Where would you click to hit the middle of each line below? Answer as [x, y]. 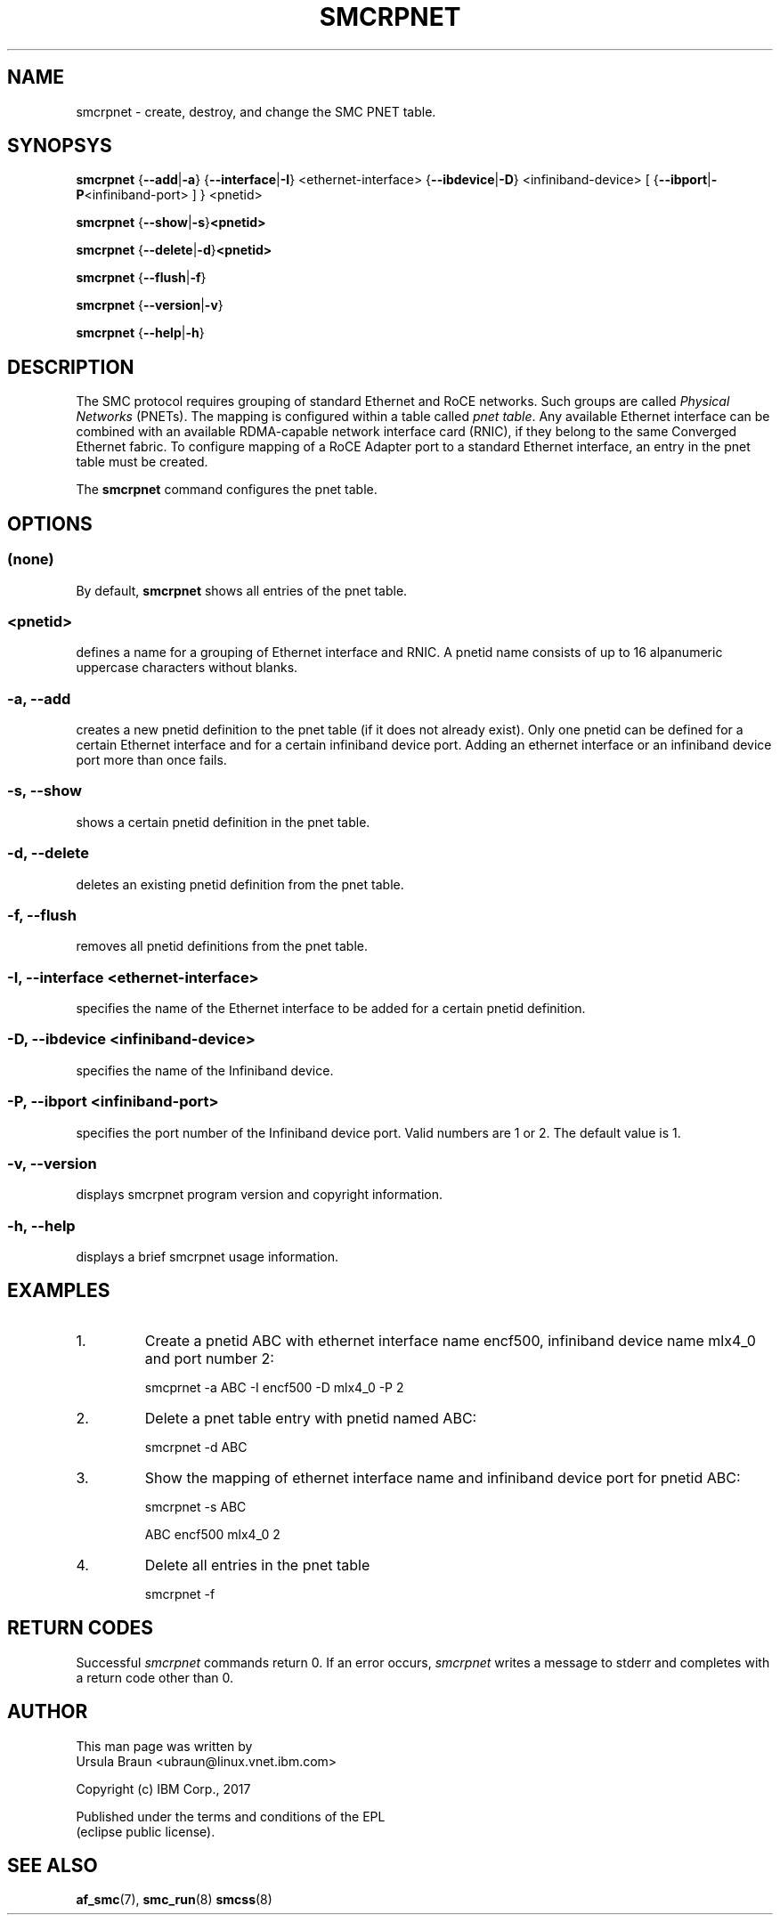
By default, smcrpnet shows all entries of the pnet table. [242, 590]
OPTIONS [50, 523]
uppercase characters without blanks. [187, 668]
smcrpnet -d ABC [196, 1447]
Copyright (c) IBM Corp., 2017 [163, 1788]
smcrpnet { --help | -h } [140, 333]
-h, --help [41, 1225]
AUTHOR [48, 1712]
